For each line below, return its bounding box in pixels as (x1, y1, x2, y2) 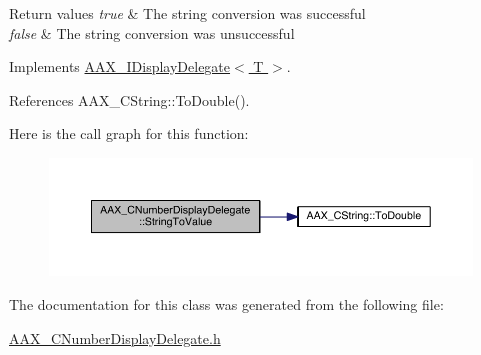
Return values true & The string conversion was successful (9, 3, 366, 23)
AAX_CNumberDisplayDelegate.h (9, 327, 221, 348)
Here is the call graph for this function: (9, 123, 249, 144)
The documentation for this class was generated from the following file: (9, 294, 444, 315)
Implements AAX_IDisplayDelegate (9, 56, 231, 77)
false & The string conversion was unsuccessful (9, 22, 295, 43)
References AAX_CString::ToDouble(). (9, 89, 250, 110)
